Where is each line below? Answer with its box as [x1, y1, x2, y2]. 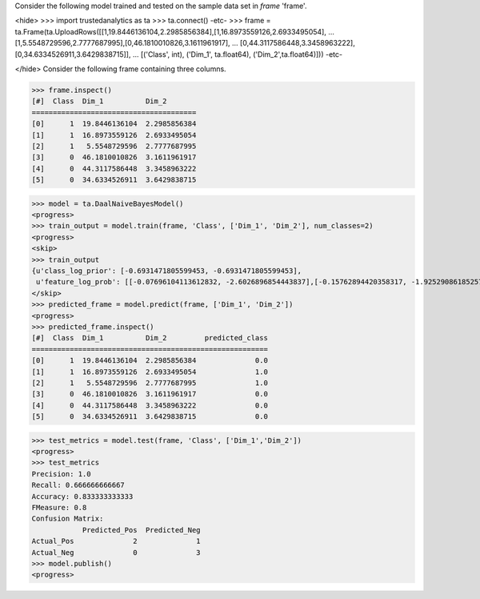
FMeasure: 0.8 [31, 503, 87, 512]
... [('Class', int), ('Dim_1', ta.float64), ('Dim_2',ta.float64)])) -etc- [132, 49, 343, 59]
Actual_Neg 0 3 [31, 548, 201, 557]
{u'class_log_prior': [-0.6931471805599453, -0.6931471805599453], [31, 266, 302, 275]
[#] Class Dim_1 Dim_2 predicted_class [31, 333, 268, 343]
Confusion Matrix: [31, 514, 104, 524]
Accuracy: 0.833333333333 [31, 492, 134, 501]
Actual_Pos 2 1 [31, 537, 201, 546]
